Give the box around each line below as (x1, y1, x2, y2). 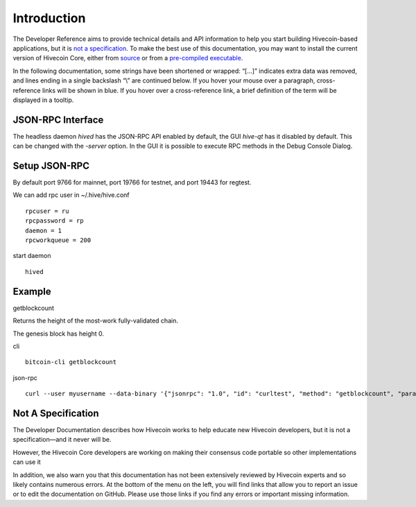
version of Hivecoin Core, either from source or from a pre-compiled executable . (12, 54, 243, 62)
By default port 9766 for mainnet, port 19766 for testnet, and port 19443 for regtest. (12, 178, 252, 187)
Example (12, 285, 51, 298)
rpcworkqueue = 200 (25, 237, 92, 244)
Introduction (12, 10, 86, 26)
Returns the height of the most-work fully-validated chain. (12, 316, 178, 325)
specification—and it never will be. (12, 436, 112, 444)
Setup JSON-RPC (12, 160, 90, 171)
